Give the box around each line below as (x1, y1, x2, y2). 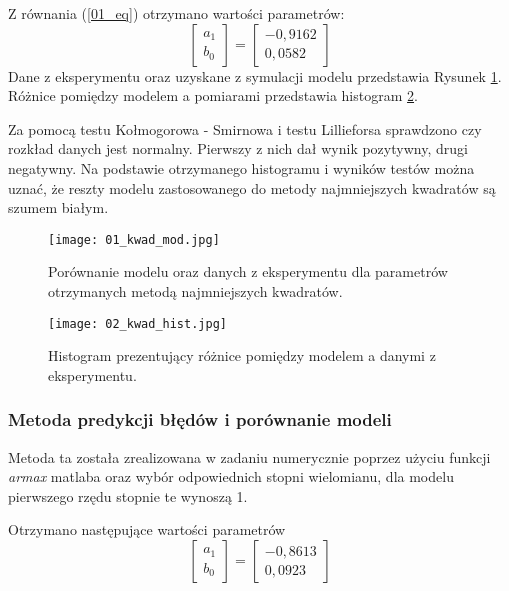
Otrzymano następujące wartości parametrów (8, 519, 286, 540)
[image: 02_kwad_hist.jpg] (48, 316, 227, 331)
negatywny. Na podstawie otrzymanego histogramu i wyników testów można (8, 157, 475, 178)
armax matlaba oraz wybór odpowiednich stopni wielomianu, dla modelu (8, 466, 454, 487)
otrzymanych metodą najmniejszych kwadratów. (48, 281, 343, 301)
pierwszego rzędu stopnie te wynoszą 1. (8, 485, 248, 506)
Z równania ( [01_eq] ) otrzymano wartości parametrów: (8, 3, 345, 23)
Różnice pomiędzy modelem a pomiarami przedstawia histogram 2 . (8, 85, 418, 106)
